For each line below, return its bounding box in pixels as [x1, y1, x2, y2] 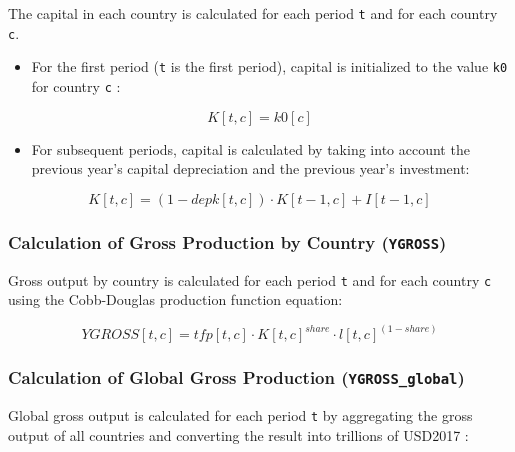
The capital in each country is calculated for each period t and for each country [8, 3, 498, 23]
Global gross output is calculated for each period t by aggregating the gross [8, 405, 473, 426]
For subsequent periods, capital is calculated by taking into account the [31, 138, 470, 159]
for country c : [31, 75, 121, 96]
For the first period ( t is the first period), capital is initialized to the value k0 [31, 56, 508, 77]
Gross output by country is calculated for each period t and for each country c [8, 269, 492, 290]
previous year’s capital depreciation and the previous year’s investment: [31, 158, 470, 179]
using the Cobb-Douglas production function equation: [8, 289, 343, 310]
